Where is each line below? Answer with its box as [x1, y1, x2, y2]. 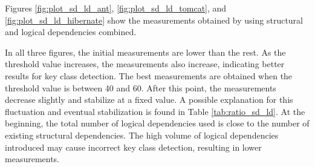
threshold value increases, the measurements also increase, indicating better [5, 57, 285, 70]
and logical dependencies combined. [5, 25, 137, 38]
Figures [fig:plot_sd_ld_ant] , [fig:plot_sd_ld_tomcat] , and [5, 2, 227, 14]
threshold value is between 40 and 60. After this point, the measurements [5, 81, 276, 94]
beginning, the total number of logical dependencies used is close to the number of [5, 117, 310, 129]
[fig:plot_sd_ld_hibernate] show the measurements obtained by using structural [5, 13, 303, 26]
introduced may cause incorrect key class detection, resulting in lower [5, 140, 262, 153]
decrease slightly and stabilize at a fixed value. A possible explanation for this [5, 93, 293, 106]
